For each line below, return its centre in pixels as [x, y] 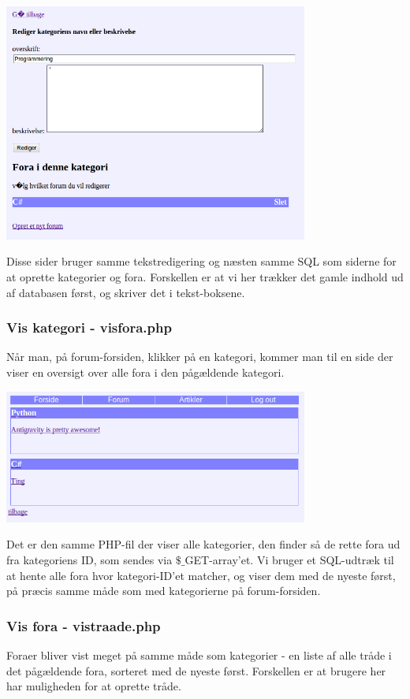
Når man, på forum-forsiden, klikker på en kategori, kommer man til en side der [200, 357]
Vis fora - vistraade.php [84, 625]
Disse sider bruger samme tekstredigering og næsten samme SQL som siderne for [201, 261]
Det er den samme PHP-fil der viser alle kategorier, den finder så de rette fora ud [203, 544]
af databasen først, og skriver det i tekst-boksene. [126, 292]
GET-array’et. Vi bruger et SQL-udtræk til [289, 559]
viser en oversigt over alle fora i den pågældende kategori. [145, 372]
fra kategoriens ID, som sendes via [89, 559]
